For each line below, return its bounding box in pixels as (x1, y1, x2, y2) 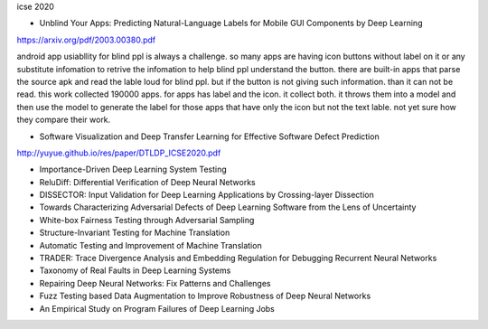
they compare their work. (16, 114, 111, 126)
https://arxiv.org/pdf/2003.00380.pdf (16, 34, 156, 45)
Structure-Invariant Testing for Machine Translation (39, 227, 230, 239)
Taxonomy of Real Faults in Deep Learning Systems (39, 265, 231, 276)
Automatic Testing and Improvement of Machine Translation (39, 240, 262, 250)
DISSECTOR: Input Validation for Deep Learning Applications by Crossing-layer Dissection (39, 190, 374, 201)
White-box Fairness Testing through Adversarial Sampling (39, 214, 255, 225)
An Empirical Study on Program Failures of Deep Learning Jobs (39, 303, 276, 314)
